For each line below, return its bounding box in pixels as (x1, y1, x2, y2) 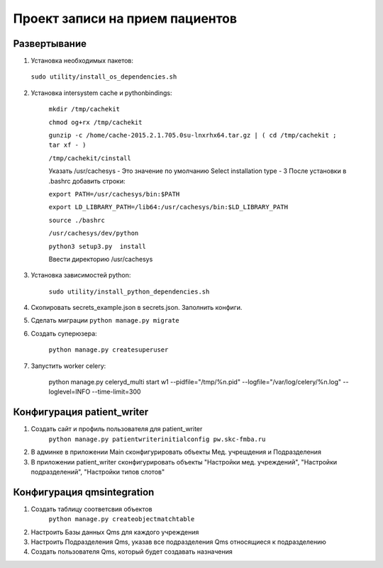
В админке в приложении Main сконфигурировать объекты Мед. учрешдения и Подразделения (30, 447, 322, 457)
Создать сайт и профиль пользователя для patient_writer (30, 425, 203, 433)
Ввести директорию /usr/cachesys (48, 255, 153, 263)
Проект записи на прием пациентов (13, 11, 238, 26)
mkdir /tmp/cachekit (48, 105, 121, 113)
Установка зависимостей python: (30, 271, 131, 279)
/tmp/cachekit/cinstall (48, 154, 131, 162)
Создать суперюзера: (30, 329, 97, 338)
